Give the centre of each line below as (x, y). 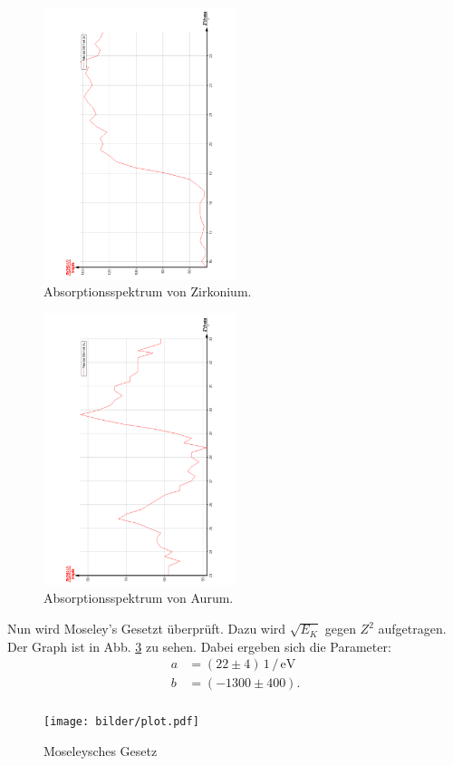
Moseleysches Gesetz (101, 751)
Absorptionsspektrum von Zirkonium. (148, 291)
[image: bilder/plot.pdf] (121, 722)
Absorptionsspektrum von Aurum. (139, 598)
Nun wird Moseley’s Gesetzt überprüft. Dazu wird (147, 629)
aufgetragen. (412, 629)
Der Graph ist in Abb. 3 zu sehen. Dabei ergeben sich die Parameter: (199, 646)
